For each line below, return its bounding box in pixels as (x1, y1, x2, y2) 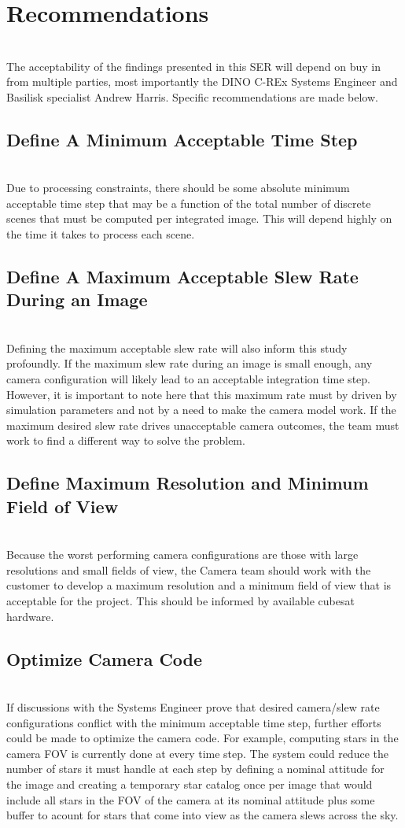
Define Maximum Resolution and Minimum (6, 471, 369, 495)
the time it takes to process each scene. (6, 226, 195, 242)
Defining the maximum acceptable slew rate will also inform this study (6, 339, 348, 356)
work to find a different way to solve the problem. (6, 432, 245, 449)
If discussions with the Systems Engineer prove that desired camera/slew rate (6, 698, 380, 715)
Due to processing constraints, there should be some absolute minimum (6, 179, 350, 196)
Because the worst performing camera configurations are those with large (6, 546, 359, 563)
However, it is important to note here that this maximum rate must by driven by (6, 386, 397, 402)
